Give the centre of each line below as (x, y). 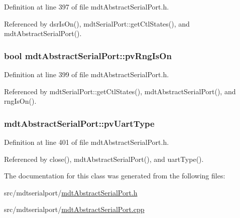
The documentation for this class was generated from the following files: (115, 176)
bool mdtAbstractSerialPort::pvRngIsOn (88, 55)
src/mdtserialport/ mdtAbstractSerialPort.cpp (74, 209)
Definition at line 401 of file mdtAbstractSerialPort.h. (87, 142)
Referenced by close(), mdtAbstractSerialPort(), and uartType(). (104, 159)
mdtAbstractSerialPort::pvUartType (79, 123)
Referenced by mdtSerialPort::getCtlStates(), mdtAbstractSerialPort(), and (120, 91)
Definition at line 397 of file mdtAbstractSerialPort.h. (87, 7)
